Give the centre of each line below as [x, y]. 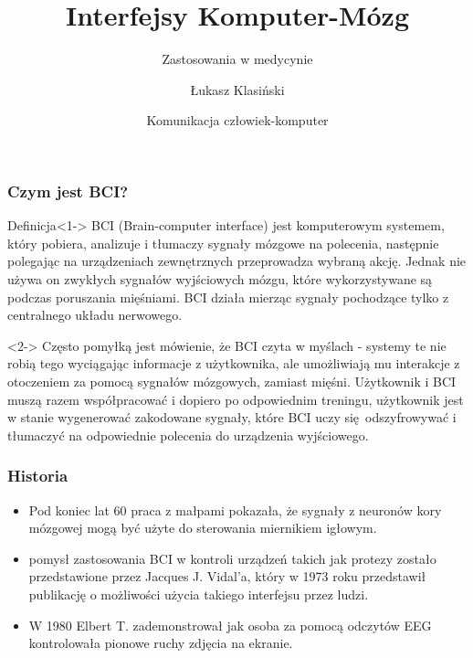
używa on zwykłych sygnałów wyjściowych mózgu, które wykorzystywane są [220, 278]
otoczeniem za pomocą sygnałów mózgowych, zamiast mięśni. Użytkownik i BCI [232, 381]
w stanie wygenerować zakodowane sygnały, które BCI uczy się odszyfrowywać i [232, 417]
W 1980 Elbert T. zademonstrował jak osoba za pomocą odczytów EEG [230, 625]
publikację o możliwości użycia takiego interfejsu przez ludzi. [199, 594]
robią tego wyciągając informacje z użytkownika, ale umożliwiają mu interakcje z [234, 363]
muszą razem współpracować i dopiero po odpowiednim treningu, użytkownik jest [236, 399]
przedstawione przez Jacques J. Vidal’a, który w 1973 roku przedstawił [227, 576]
